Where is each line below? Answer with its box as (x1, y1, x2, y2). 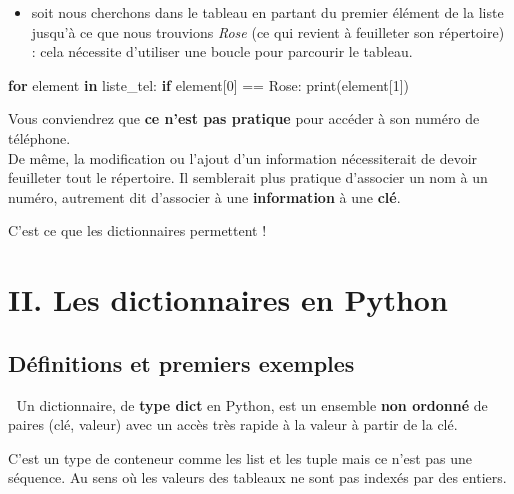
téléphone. (8, 127, 71, 148)
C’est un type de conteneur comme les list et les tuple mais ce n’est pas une (8, 447, 473, 468)
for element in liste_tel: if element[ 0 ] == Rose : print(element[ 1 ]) (8, 74, 409, 95)
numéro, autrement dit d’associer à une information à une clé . (8, 186, 401, 207)
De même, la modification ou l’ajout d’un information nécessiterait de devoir (8, 147, 478, 168)
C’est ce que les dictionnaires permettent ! (8, 220, 267, 241)
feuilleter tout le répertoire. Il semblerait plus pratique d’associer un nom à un (8, 167, 488, 188)
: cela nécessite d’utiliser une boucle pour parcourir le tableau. (31, 41, 413, 62)
